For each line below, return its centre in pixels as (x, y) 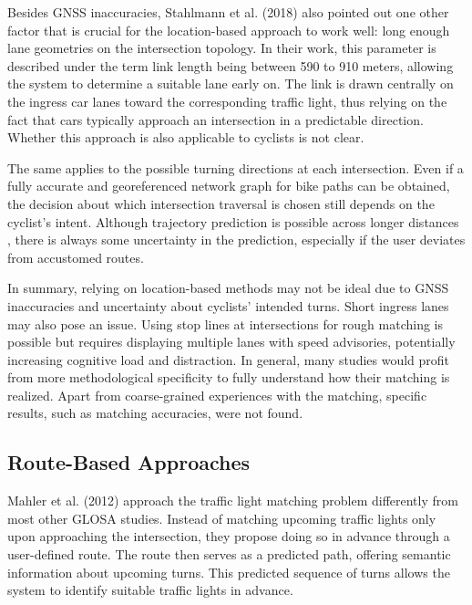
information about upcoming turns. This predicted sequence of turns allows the (229, 572)
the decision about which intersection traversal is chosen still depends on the (221, 203)
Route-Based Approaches (129, 462)
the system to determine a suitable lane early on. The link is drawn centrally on (231, 83)
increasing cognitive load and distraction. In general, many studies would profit (229, 359)
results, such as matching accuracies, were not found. (155, 413)
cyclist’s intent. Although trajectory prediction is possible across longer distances (233, 221)
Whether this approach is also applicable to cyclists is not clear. (186, 137)
